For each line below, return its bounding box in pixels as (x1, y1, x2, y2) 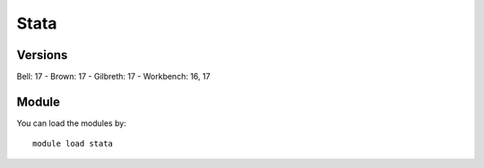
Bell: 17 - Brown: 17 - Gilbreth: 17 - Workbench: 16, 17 (16, 71, 211, 82)
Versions (16, 47, 68, 63)
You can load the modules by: (16, 117, 127, 129)
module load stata (32, 139, 114, 149)
